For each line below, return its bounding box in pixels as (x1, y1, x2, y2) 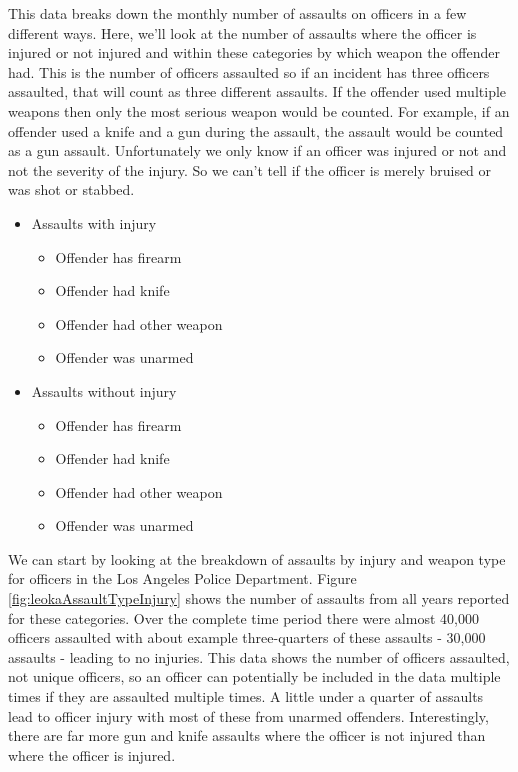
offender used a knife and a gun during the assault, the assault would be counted (8, 120, 504, 141)
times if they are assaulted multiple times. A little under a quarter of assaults (8, 686, 484, 707)
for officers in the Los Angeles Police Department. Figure (8, 568, 357, 589)
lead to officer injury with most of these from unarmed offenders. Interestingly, (8, 705, 489, 726)
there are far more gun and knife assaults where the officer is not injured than (8, 725, 486, 746)
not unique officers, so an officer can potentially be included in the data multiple (8, 666, 501, 687)
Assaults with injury (31, 212, 157, 233)
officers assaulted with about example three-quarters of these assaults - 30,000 (8, 627, 486, 648)
